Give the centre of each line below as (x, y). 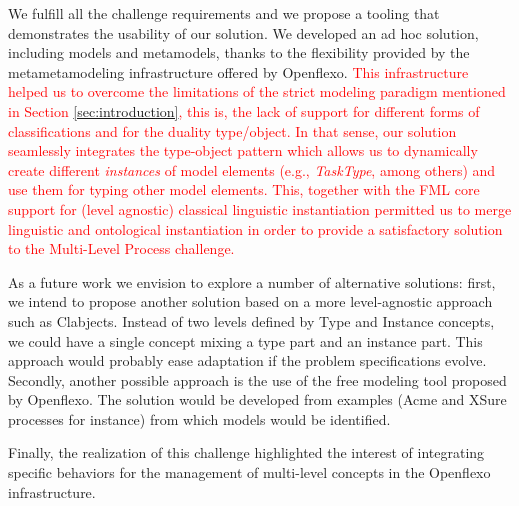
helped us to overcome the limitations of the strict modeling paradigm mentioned (257, 91)
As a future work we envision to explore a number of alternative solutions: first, (252, 281)
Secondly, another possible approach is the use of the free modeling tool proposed (257, 379)
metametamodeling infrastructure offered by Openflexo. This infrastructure (238, 71)
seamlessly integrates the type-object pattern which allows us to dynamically (243, 150)
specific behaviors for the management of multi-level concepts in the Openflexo (249, 472)
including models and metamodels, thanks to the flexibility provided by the (239, 52)
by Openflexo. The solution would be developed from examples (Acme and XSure (257, 399)
